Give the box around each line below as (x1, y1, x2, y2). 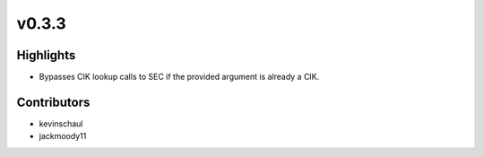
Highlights (16, 48, 76, 63)
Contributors (16, 94, 91, 109)
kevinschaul (39, 118, 83, 129)
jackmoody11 (39, 131, 87, 142)
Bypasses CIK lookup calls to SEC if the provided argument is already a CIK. (39, 72, 320, 83)
